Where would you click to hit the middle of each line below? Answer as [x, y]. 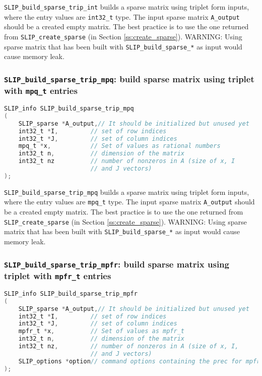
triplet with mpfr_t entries [58, 276]
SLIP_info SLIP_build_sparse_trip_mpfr [71, 293]
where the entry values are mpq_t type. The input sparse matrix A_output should [129, 202]
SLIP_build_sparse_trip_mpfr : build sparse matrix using [117, 264]
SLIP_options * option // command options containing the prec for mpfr [139, 361]
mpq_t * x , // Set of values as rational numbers [119, 146]
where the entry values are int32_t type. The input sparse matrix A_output [122, 16]
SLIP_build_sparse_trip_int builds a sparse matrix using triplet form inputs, [127, 7]
